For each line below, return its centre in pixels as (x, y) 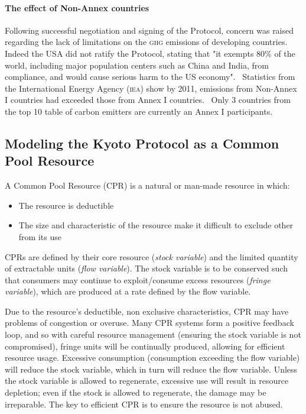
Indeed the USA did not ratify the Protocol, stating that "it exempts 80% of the (150, 53)
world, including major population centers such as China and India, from (137, 65)
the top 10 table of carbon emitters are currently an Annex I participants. (139, 111)
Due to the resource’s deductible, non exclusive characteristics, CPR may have (147, 311)
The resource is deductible (66, 205)
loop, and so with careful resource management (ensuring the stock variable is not (153, 334)
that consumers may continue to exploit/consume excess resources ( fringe (138, 279)
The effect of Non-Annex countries (77, 7)
